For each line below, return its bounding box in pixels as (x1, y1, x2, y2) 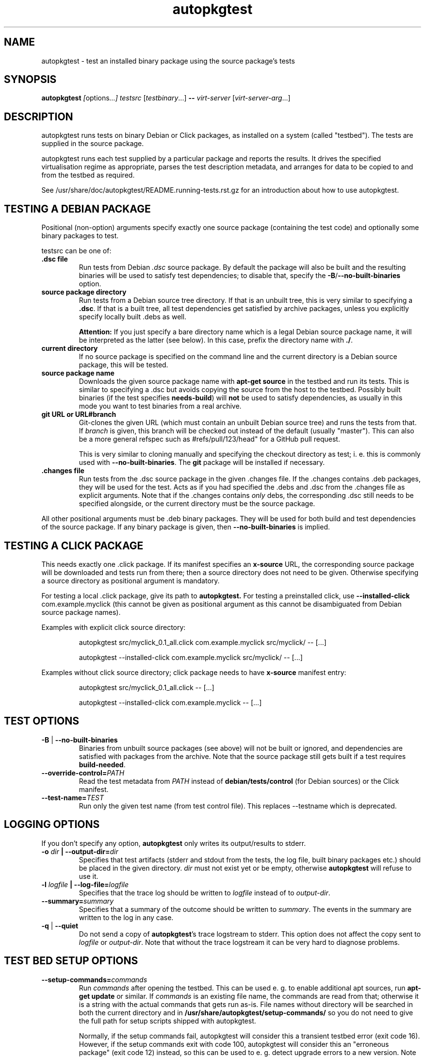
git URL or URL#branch (41, 410, 116, 419)
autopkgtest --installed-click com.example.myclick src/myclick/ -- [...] (79, 653, 303, 661)
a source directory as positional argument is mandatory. (41, 576, 220, 585)
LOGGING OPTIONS (4, 818, 100, 831)
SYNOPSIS (4, 73, 57, 86)
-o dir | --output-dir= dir (41, 847, 118, 856)
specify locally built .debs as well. (79, 313, 187, 321)
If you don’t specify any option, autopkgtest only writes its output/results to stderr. (41, 839, 306, 847)
